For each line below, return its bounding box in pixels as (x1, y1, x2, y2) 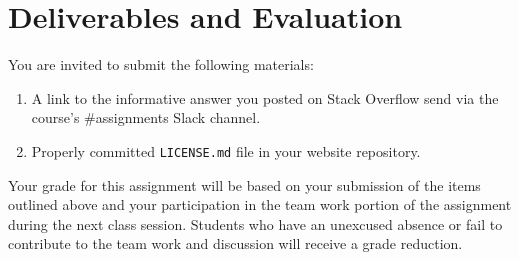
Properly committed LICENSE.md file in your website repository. (31, 140, 421, 161)
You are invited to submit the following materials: (8, 54, 314, 75)
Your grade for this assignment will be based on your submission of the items (8, 174, 481, 195)
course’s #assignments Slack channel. (31, 107, 261, 128)
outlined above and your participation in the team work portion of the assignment (8, 194, 512, 215)
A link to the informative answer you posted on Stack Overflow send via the (31, 87, 499, 108)
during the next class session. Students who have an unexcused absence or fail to (8, 213, 503, 234)
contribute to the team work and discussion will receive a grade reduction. (8, 233, 463, 254)
